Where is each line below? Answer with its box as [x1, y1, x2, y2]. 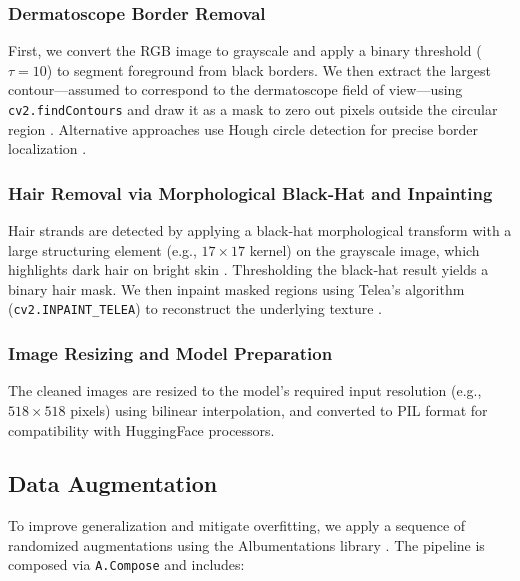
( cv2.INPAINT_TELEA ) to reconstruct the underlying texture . [8, 298, 382, 319]
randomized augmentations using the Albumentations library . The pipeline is [8, 534, 485, 555]
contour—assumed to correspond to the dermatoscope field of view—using [8, 79, 463, 100]
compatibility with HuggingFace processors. [8, 419, 275, 440]
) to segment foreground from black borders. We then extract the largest [46, 59, 491, 80]
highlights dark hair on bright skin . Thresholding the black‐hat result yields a [8, 259, 489, 280]
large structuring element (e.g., [8, 239, 197, 260]
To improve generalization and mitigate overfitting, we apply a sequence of [8, 515, 466, 536]
